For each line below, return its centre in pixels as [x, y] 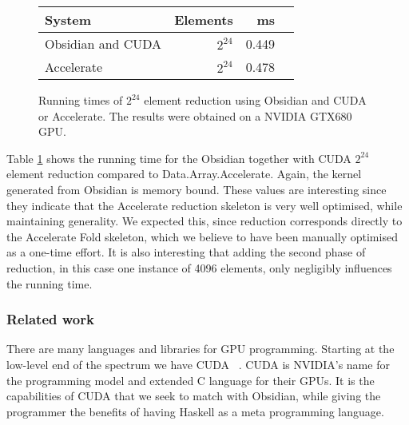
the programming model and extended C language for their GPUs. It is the [191, 380]
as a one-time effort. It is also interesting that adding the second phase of [186, 252]
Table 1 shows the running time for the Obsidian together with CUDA [179, 158]
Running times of [81, 100]
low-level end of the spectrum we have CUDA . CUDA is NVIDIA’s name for [198, 364]
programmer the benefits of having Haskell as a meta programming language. [195, 411]
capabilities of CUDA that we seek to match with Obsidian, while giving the [194, 396]
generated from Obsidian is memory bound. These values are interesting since [197, 189]
